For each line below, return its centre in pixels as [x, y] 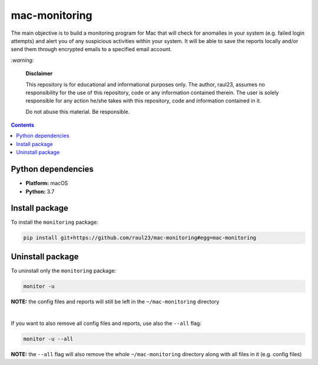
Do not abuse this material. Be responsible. [78, 111]
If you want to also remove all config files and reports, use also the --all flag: [106, 323]
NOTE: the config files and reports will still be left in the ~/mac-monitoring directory [115, 301]
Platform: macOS [47, 183]
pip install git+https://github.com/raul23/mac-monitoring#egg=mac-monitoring [140, 238]
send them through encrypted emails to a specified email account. [91, 49]
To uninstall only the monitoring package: [64, 270]
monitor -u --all [48, 339]
